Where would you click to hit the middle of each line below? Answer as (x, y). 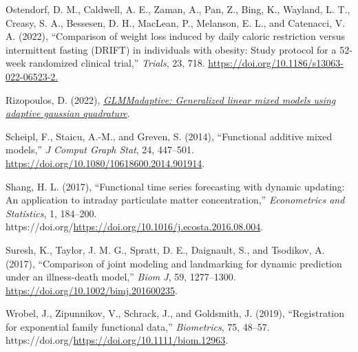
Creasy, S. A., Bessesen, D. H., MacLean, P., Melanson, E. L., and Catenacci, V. (176, 22)
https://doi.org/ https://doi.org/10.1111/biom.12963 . (117, 340)
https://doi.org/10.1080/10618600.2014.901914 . (105, 163)
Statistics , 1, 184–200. (51, 213)
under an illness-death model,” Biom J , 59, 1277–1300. (121, 277)
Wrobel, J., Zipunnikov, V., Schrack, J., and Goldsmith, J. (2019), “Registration (175, 313)
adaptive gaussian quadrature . (68, 113)
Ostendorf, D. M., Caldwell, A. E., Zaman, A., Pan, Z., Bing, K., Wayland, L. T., (178, 9)
